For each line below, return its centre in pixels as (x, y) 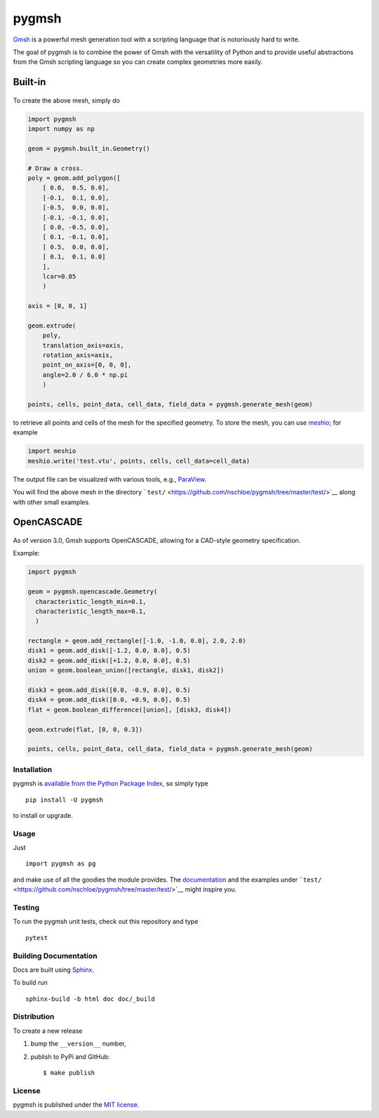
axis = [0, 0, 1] (58, 306)
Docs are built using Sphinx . (54, 970)
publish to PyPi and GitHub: (70, 1056)
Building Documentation (55, 956)
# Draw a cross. (56, 168)
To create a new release (48, 1031)
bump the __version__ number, (78, 1043)
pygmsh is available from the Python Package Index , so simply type (111, 783)
